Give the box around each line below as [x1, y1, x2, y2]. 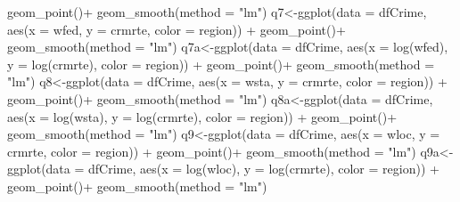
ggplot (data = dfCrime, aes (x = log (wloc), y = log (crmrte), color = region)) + [7, 159, 439, 178]
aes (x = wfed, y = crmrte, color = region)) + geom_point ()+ [7, 20, 346, 38]
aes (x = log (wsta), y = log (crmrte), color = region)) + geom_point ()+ [7, 107, 398, 125]
